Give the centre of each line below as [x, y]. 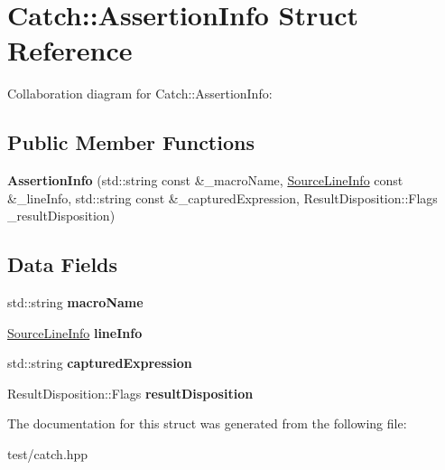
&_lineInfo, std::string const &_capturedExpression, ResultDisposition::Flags [222, 197]
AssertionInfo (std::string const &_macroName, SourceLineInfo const [205, 180]
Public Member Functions [131, 142]
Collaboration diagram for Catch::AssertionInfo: [140, 94]
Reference [70, 50]
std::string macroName [75, 302]
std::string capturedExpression [100, 363]
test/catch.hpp [48, 454]
